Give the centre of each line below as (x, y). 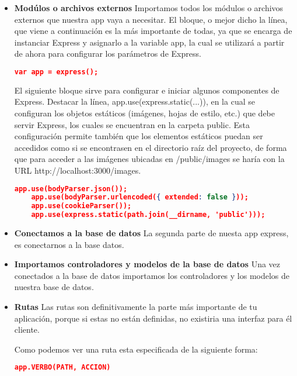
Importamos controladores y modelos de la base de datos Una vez (147, 264)
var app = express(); (56, 72)
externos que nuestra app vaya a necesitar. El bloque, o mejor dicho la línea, (151, 19)
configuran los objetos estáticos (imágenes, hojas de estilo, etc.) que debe (145, 113)
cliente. (27, 330)
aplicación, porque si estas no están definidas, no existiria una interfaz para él (153, 318)
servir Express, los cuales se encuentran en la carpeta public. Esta (132, 124)
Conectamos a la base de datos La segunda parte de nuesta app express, (151, 233)
